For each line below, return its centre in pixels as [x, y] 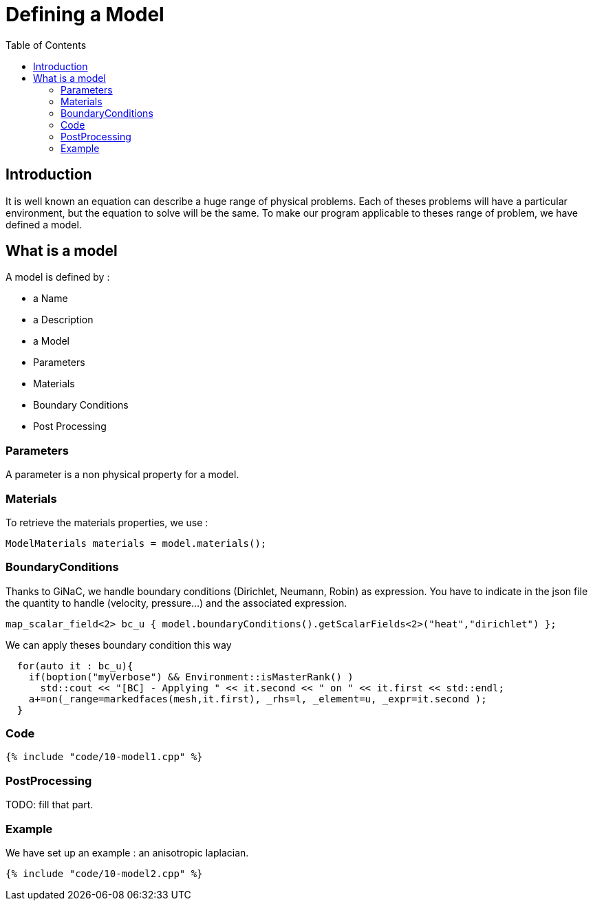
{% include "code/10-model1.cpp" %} [104, 757]
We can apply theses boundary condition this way [119, 645]
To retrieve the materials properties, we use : [107, 522]
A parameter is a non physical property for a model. [122, 475]
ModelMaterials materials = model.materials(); [136, 543]
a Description [63, 320]
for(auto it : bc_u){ [75, 666]
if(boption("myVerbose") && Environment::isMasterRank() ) [191, 677]
